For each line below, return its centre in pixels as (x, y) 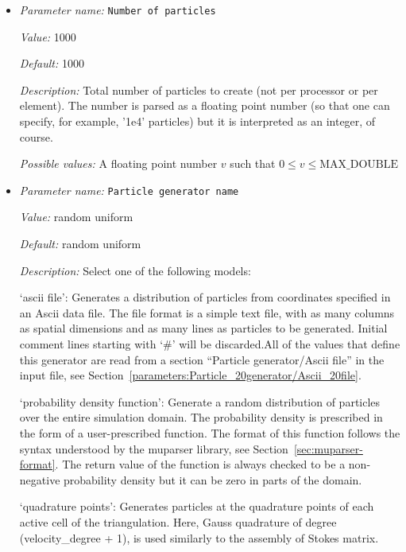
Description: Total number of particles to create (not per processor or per (199, 89)
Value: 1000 (48, 36)
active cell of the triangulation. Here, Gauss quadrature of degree (178, 521)
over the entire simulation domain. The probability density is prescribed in (201, 417)
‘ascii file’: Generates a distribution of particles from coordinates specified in (205, 297)
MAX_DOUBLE (359, 165)
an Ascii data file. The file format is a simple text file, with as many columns (207, 312)
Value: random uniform (76, 217)
